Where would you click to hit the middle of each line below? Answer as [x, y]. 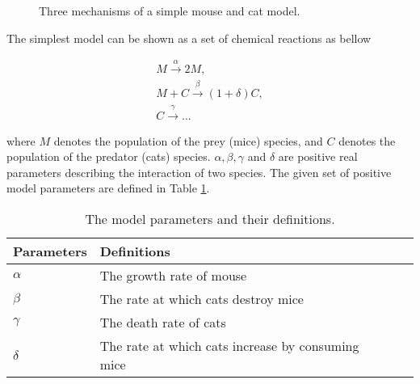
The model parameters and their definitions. [210, 219]
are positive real [318, 156]
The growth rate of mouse [173, 276]
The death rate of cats [163, 323]
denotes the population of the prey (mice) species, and [188, 140]
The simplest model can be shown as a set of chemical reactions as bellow [189, 38]
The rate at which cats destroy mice [202, 299]
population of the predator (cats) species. [109, 156]
